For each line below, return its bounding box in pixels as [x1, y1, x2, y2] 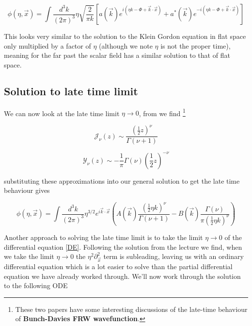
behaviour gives [4, 185, 50, 195]
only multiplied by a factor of [4, 40, 91, 51]
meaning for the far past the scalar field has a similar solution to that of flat [4, 50, 230, 60]
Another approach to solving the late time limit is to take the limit [4, 232, 203, 242]
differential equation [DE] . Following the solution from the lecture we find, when [4, 241, 242, 252]
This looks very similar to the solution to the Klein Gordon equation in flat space [4, 31, 246, 41]
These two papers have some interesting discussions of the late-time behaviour [15, 304, 248, 314]
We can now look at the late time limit [4, 108, 120, 118]
